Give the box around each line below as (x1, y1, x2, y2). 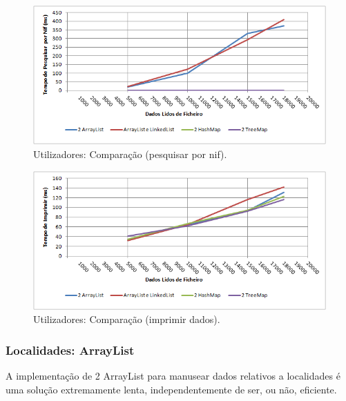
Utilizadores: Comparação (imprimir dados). (33, 312, 220, 326)
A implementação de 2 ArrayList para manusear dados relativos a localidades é (6, 369, 340, 383)
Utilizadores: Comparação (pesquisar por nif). (33, 146, 227, 161)
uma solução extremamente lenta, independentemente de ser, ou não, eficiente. (6, 382, 337, 396)
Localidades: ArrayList (6, 341, 135, 358)
